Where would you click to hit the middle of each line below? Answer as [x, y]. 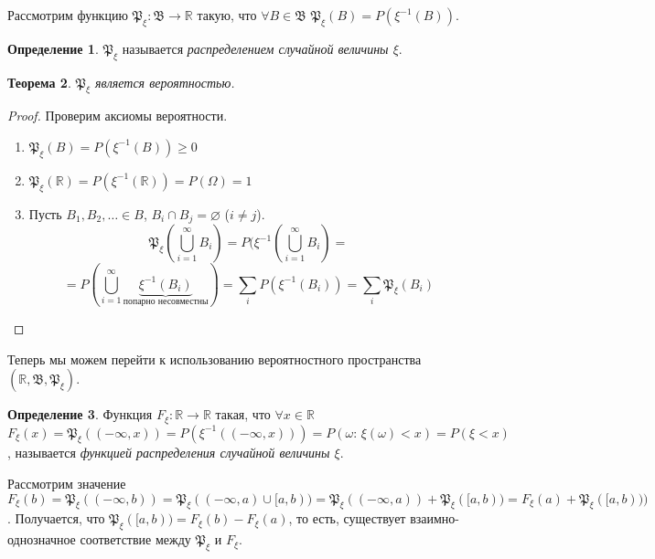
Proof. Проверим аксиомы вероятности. [118, 116]
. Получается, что [56, 518]
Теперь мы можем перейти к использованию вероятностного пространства [215, 359]
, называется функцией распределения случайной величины [169, 453]
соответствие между [135, 539]
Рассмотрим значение [67, 483]
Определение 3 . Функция [80, 414]
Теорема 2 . [39, 82]
